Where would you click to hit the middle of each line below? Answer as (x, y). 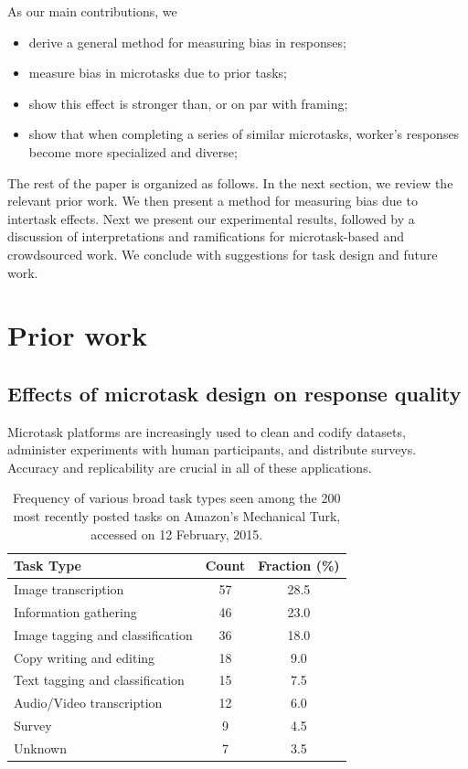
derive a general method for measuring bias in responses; (187, 42)
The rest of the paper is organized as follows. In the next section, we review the (230, 182)
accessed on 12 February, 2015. (177, 534)
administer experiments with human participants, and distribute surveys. (212, 449)
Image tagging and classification (103, 634)
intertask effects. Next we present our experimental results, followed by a (211, 218)
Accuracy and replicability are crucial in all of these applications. (190, 467)
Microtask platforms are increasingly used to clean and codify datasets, (207, 431)
